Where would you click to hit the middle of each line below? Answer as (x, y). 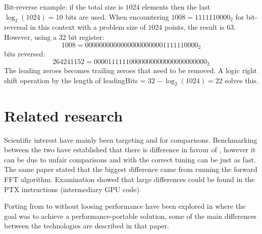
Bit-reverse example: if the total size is (64, 7)
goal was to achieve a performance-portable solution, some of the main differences (130, 216)
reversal (16, 27)
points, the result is (195, 27)
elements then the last (176, 7)
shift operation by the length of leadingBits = (75, 80)
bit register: (86, 37)
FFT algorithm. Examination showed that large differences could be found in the (129, 179)
